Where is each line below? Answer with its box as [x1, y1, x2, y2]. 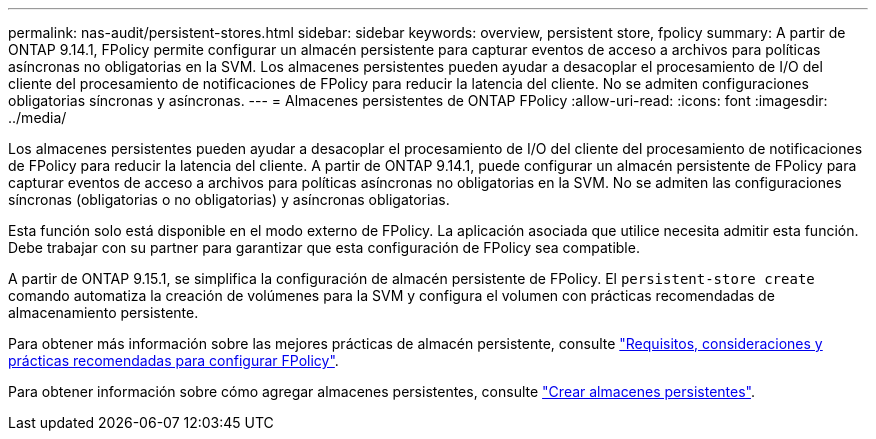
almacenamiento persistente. [8, 304, 199, 321]
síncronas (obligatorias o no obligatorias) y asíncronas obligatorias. [8, 191, 450, 208]
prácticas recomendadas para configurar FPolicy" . [8, 352, 339, 369]
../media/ [8, 109, 67, 126]
